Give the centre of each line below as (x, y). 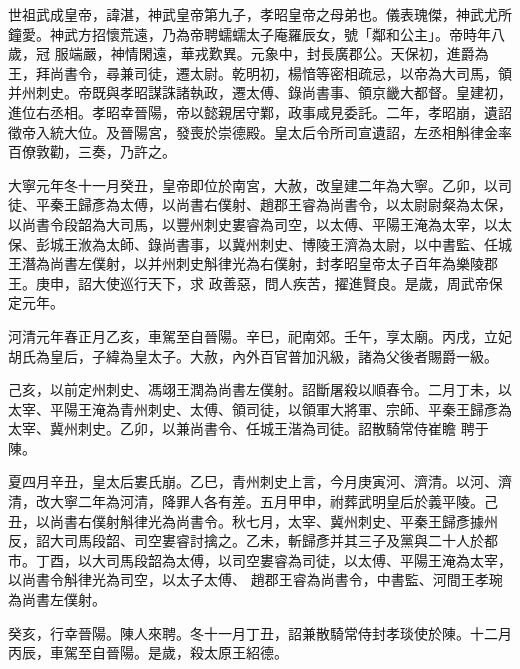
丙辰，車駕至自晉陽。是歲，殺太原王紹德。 (148, 652)
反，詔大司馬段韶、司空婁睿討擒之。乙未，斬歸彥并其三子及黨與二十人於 (246, 540)
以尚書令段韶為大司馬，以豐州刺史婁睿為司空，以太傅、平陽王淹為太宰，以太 (260, 223)
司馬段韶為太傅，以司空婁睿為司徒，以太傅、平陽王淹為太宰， (308, 559)
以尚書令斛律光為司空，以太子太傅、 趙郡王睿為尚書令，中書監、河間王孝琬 (255, 579)
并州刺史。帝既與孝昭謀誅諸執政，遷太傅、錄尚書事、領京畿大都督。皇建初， (260, 92)
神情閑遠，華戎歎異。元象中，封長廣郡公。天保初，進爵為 (299, 53)
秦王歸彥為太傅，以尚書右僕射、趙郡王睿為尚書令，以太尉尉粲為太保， (280, 204)
